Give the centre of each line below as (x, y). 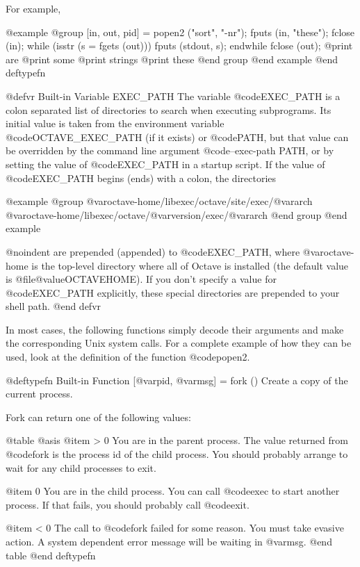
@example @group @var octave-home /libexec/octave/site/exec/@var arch (159, 201)
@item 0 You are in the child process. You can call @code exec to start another (173, 491)
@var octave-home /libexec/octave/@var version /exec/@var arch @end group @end (177, 214)
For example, (33, 8)
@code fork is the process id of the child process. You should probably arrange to (177, 454)
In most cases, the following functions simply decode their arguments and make (175, 329)
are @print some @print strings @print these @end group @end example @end (172, 59)
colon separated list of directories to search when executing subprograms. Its (169, 109)
